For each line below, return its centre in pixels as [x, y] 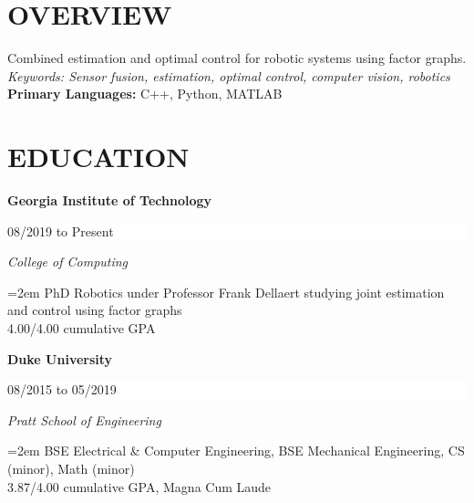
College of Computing [68, 262]
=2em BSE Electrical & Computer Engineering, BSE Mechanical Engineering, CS [236, 451]
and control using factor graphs [95, 310]
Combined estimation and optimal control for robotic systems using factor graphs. [237, 58]
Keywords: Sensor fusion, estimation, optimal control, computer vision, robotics [229, 75]
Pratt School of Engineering [84, 419]
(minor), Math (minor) [71, 468]
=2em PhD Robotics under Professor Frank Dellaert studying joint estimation [226, 292]
